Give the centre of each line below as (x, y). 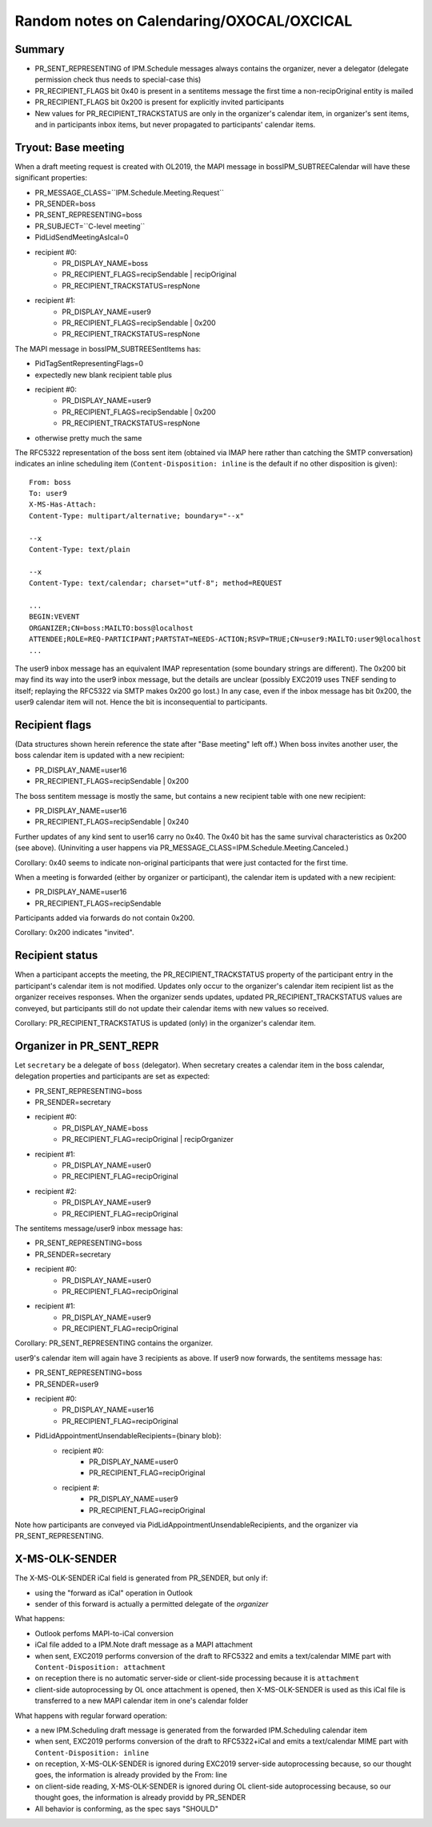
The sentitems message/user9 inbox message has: (99, 1228)
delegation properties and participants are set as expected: (112, 1076)
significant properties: (51, 178)
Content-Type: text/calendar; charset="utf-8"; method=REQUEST (156, 583)
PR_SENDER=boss (65, 204)
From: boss (50, 482)
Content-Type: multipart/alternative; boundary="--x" (136, 516)
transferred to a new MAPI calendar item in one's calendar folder (142, 1701)
